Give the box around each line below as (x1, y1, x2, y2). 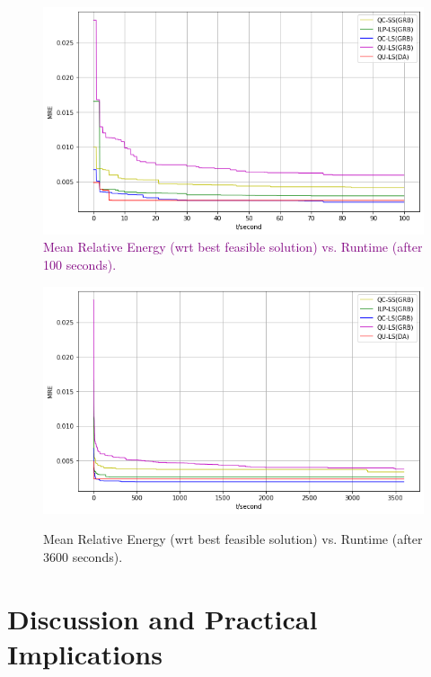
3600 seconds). (43, 547, 123, 566)
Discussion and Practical (7, 600, 318, 637)
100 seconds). (43, 255, 117, 274)
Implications (7, 635, 163, 672)
